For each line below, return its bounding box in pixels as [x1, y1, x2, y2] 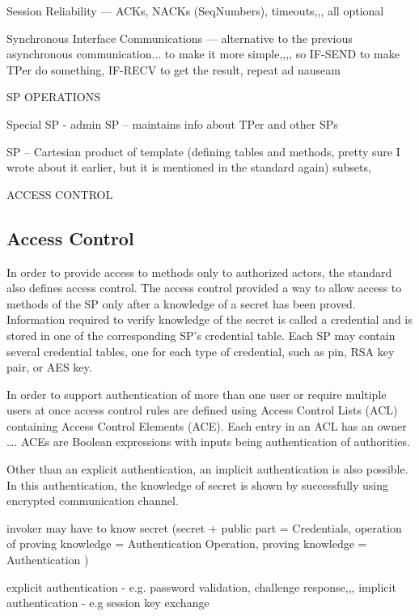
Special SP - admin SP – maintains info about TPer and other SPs [6, 115, 338, 132]
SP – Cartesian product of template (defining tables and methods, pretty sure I [6, 142, 400, 159]
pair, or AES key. [6, 359, 92, 376]
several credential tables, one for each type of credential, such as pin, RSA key [6, 342, 395, 359]
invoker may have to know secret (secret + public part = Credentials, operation [6, 519, 402, 536]
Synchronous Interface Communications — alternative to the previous [6, 29, 353, 46]
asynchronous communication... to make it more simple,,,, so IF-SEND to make [6, 45, 400, 62]
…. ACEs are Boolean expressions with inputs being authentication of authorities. [6, 433, 410, 450]
